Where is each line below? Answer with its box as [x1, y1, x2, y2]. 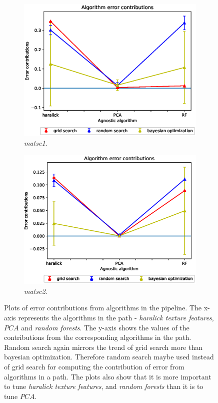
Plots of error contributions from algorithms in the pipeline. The [4, 302, 202, 313]
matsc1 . [24, 138, 47, 148]
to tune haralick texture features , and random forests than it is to [4, 381, 203, 391]
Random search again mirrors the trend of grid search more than [4, 341, 203, 352]
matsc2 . [24, 285, 47, 296]
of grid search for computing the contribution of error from [4, 361, 184, 371]
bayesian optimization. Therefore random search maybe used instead [4, 351, 214, 362]
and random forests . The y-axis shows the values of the [21, 322, 189, 332]
